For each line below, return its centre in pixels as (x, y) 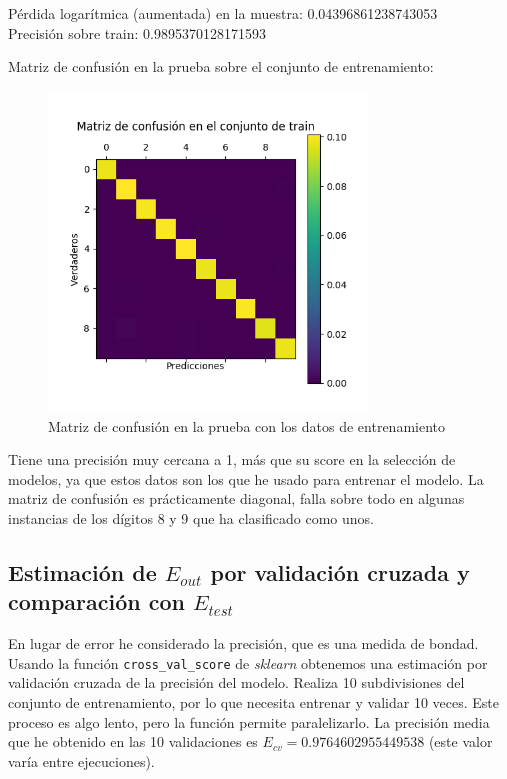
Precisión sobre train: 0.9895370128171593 (137, 32)
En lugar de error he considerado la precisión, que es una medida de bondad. (243, 643)
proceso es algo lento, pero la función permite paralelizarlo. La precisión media (249, 721)
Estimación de (82, 571)
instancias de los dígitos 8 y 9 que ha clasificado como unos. (191, 518)
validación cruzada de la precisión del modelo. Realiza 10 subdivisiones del (236, 682)
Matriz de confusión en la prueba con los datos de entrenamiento (247, 425)
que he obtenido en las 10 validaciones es (133, 741)
